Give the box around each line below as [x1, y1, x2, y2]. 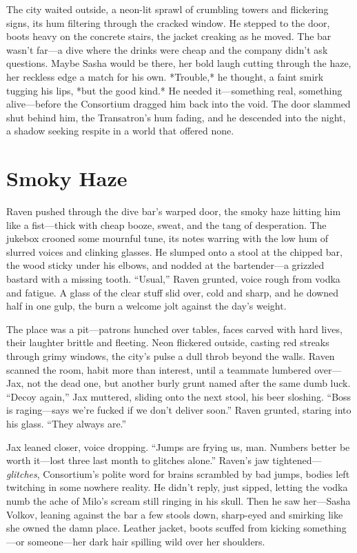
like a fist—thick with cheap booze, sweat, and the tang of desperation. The [6, 217, 327, 232]
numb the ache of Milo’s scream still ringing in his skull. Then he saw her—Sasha [6, 493, 351, 507]
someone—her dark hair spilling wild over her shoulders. [28, 534, 265, 548]
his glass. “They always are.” [6, 416, 127, 430]
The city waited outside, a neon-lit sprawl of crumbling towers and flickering [6, 2, 329, 16]
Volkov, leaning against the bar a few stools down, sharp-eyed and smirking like [6, 507, 343, 521]
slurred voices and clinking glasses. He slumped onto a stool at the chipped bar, [6, 244, 343, 259]
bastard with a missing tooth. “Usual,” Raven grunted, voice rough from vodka [6, 272, 340, 286]
